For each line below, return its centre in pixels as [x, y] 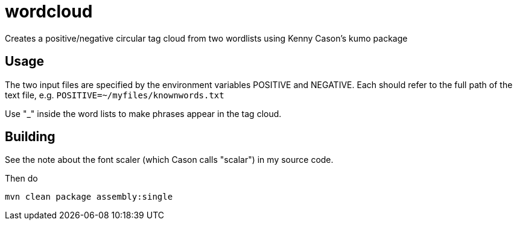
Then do [21, 179]
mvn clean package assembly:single [89, 197]
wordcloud [49, 11]
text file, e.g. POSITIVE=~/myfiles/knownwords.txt [115, 95]
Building [30, 137]
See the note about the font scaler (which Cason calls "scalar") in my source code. [169, 160]
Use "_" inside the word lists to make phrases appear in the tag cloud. [143, 113]
